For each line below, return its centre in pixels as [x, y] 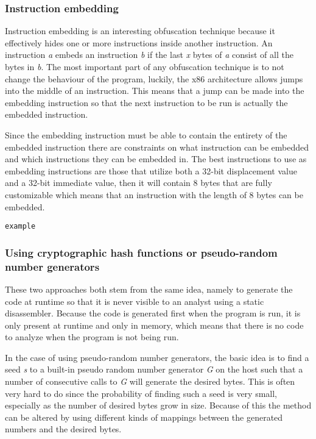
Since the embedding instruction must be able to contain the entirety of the [146, 134]
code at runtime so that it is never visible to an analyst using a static [135, 301]
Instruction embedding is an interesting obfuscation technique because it [140, 31]
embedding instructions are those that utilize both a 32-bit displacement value [151, 170]
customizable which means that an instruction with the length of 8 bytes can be [154, 194]
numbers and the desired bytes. [63, 429]
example [20, 227]
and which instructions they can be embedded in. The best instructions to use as [156, 159]
